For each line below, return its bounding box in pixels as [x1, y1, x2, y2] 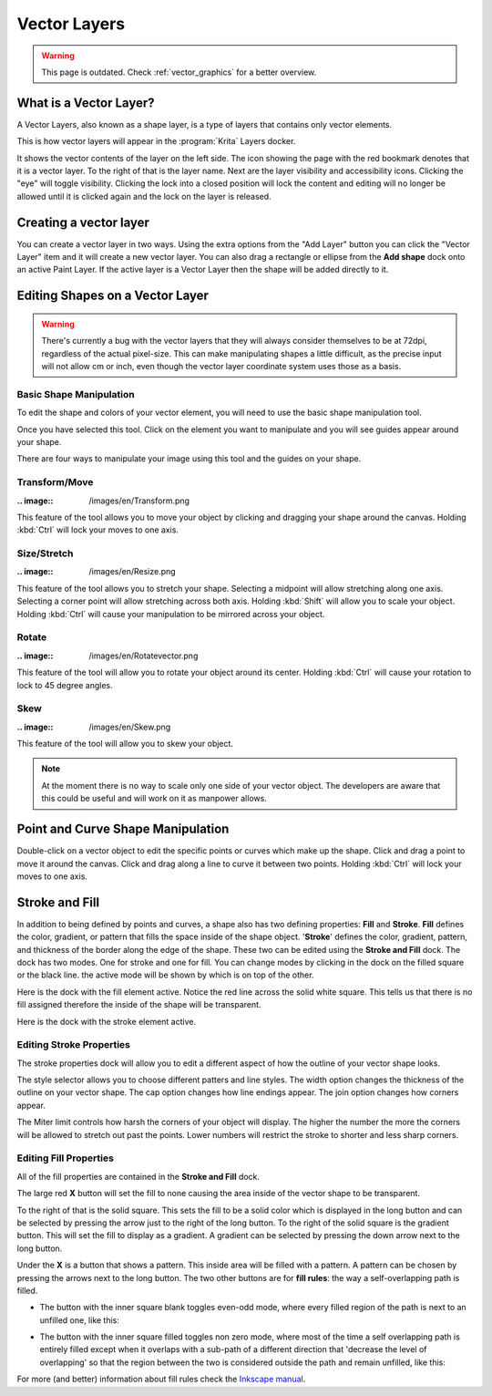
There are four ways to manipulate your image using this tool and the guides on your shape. [16, 453, 362, 464]
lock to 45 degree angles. [16, 679, 113, 690]
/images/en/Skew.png [88, 721, 171, 732]
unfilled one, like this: [39, 1314, 120, 1326]
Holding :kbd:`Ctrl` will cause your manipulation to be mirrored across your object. [16, 608, 325, 619]
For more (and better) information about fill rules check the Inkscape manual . [16, 1373, 306, 1385]
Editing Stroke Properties [16, 1039, 131, 1051]
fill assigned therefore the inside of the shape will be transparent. [16, 999, 261, 1010]
